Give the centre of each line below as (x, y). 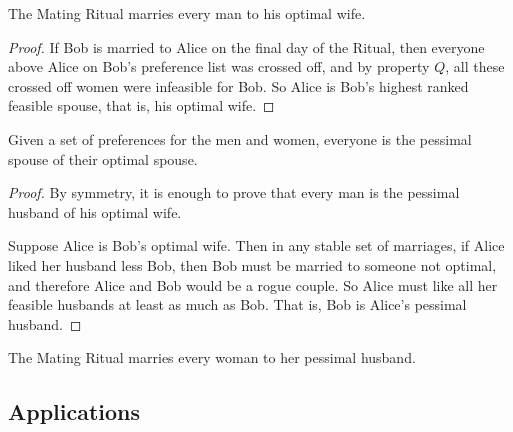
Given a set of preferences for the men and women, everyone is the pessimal (240, 138)
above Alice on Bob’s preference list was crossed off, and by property (219, 66)
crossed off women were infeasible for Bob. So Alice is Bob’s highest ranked (238, 85)
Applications (74, 411)
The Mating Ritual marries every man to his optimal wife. (187, 13)
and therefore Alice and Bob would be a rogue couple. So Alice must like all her (253, 284)
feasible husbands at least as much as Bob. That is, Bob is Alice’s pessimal (237, 304)
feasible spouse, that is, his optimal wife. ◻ (141, 105)
